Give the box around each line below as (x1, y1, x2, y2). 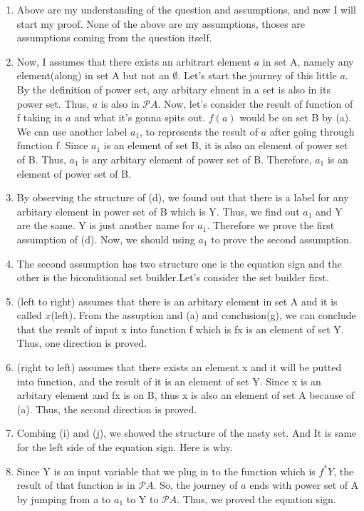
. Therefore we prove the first (207, 218, 335, 233)
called (16, 308, 42, 323)
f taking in (16, 110, 63, 125)
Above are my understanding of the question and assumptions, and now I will (16, 2, 356, 16)
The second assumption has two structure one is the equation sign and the (16, 255, 342, 270)
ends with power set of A (249, 477, 359, 492)
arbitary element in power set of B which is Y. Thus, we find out (16, 203, 300, 218)
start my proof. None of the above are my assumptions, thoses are (16, 16, 306, 31)
